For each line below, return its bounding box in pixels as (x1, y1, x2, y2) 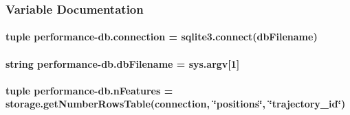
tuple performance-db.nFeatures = (6, 83, 173, 97)
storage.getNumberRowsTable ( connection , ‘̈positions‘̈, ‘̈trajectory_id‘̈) (6, 97, 346, 111)
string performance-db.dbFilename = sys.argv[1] (6, 56, 240, 71)
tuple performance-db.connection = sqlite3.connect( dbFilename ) (6, 29, 318, 44)
